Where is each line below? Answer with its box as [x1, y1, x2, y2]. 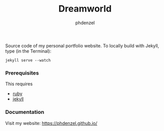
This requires [5, 81, 33, 87]
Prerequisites [5, 69, 39, 76]
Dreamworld [58, 3, 112, 15]
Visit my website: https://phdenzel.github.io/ [5, 120, 98, 126]
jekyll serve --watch [5, 57, 51, 63]
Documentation [5, 109, 45, 116]
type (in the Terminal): [5, 48, 52, 54]
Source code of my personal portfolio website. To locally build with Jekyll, [5, 42, 159, 48]
